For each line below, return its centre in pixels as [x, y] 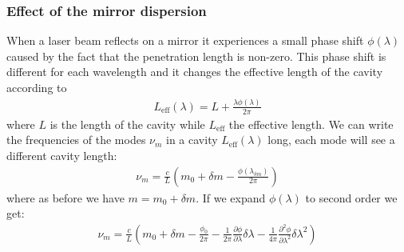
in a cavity [192, 140]
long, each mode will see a [331, 140]
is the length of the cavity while [127, 124]
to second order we [351, 197]
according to [37, 87]
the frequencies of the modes [76, 140]
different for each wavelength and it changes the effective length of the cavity [195, 72]
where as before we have [65, 197]
